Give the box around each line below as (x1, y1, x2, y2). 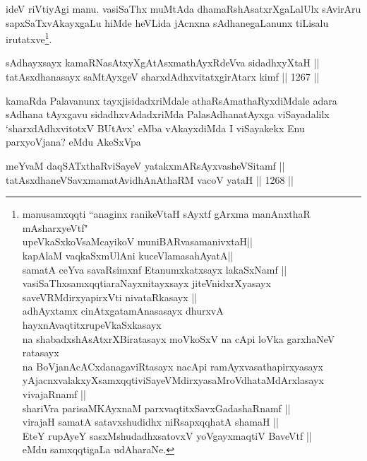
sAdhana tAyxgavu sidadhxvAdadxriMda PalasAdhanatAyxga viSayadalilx (6, 107, 330, 122)
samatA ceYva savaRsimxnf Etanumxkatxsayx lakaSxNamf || (22, 262, 287, 276)
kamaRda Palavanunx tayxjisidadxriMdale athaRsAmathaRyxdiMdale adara (6, 93, 337, 107)
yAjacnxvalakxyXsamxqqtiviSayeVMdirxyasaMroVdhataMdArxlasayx (22, 373, 324, 387)
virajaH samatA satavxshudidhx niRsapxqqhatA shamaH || (22, 414, 279, 429)
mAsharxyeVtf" (22, 220, 88, 235)
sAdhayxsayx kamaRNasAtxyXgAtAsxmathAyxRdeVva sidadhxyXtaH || (6, 55, 320, 70)
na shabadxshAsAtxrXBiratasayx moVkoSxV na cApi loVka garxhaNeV (22, 331, 335, 346)
